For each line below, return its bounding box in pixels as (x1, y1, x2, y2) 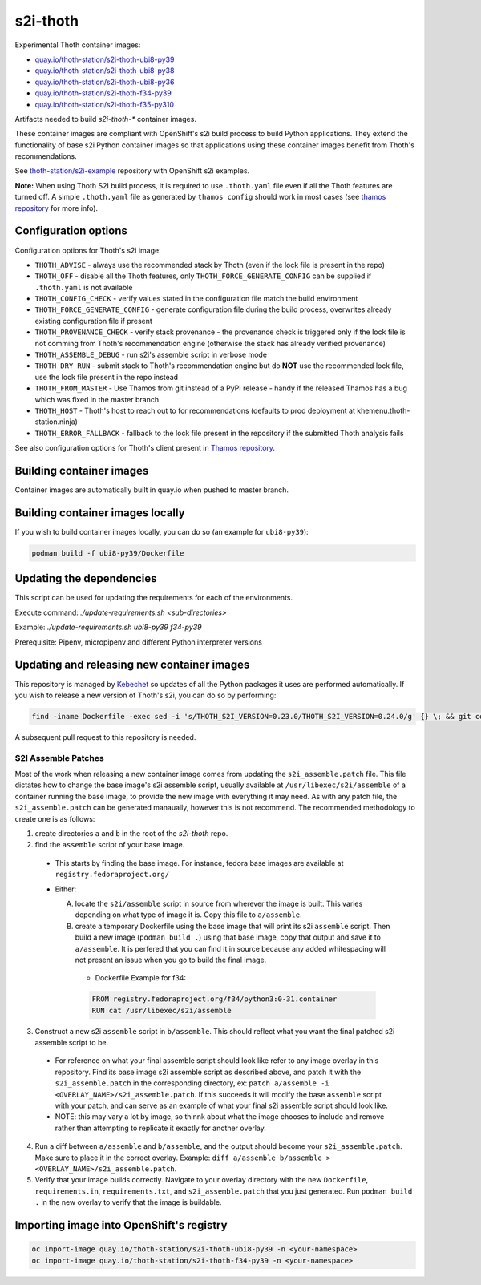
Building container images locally (14, 506, 185, 519)
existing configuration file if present (34, 316, 152, 325)
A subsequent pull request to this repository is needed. (14, 732, 196, 742)
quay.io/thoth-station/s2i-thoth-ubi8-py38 (34, 66, 175, 75)
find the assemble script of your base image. (34, 840, 185, 850)
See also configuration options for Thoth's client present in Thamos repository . (14, 443, 276, 453)
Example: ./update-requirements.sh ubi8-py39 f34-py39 (14, 622, 202, 632)
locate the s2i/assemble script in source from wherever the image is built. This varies (75, 899, 363, 908)
